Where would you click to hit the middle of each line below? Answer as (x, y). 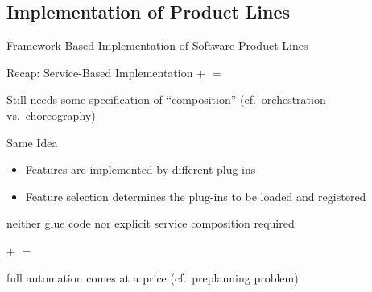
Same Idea (32, 142)
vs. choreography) (51, 115)
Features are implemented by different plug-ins (141, 169)
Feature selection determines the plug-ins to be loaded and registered (196, 196)
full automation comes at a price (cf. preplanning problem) (153, 277)
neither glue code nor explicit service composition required (151, 223)
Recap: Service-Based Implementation (100, 72)
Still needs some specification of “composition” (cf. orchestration (166, 99)
